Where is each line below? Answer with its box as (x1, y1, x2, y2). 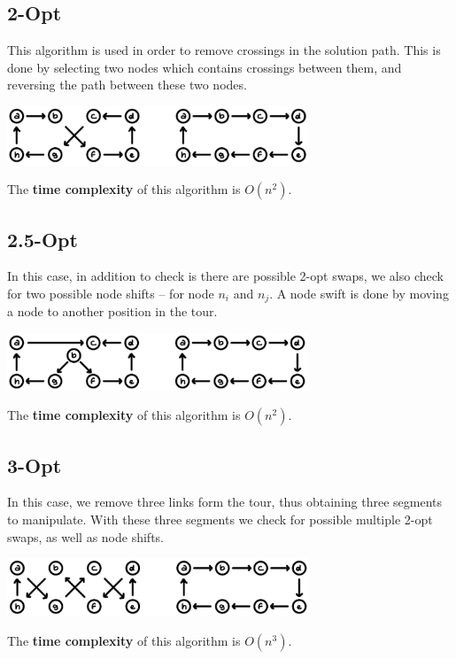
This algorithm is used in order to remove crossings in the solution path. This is (7, 41, 441, 59)
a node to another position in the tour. (7, 302, 218, 321)
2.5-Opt (7, 225, 78, 252)
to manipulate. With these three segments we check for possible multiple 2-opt (7, 510, 433, 529)
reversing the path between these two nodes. (7, 75, 247, 94)
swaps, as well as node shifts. (7, 527, 164, 546)
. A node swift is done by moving (269, 283, 449, 302)
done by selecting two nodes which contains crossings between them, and (7, 58, 402, 76)
